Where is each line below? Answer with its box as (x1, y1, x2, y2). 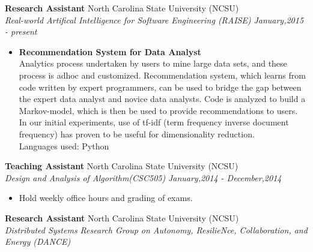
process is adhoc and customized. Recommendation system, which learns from (19, 68, 306, 81)
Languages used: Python (19, 139, 109, 152)
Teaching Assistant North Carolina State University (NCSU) (5, 160, 239, 172)
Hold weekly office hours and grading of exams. (19, 191, 193, 204)
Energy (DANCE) (5, 235, 71, 248)
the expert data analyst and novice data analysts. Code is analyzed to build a (19, 92, 306, 105)
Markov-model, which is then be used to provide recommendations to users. (19, 104, 298, 116)
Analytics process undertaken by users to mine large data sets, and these (19, 57, 287, 70)
